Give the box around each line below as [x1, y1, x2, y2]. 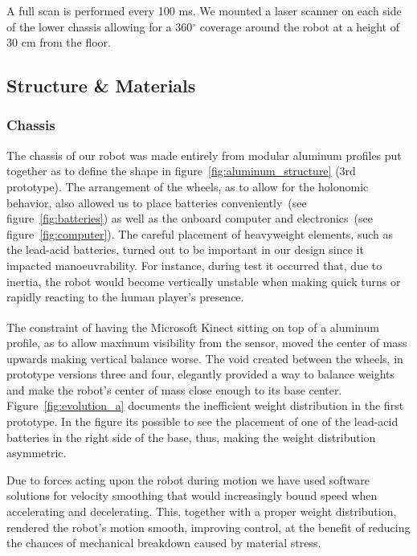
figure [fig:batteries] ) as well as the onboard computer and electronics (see [6, 210, 373, 227]
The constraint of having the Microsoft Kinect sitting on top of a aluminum [6, 318, 379, 335]
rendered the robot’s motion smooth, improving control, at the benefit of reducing [6, 518, 411, 535]
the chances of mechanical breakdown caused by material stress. [6, 534, 321, 551]
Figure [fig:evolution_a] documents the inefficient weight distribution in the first [6, 397, 404, 414]
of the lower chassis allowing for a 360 [6, 18, 193, 35]
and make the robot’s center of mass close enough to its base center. [6, 381, 342, 398]
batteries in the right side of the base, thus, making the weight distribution [6, 428, 376, 445]
